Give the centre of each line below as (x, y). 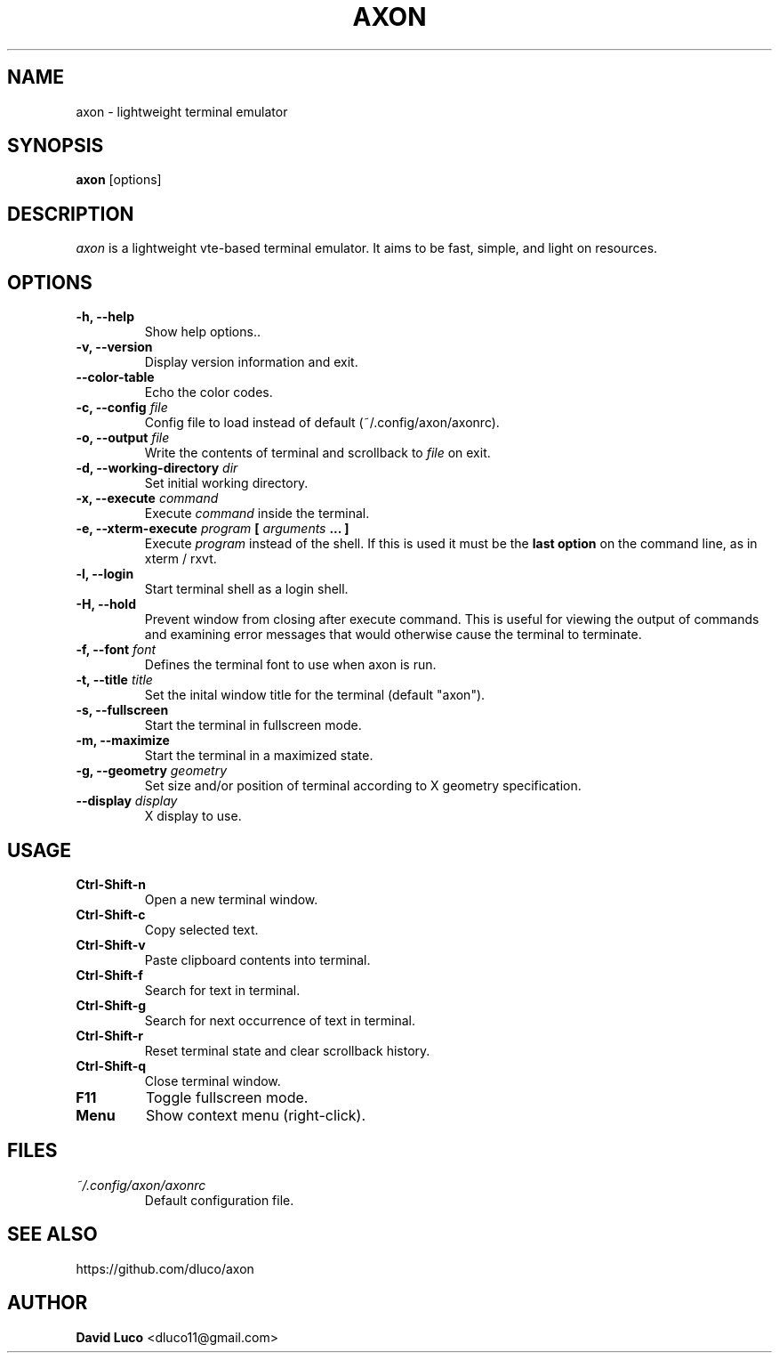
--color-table (115, 377)
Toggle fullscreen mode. (227, 1097)
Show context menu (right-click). (256, 1115)
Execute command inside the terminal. (257, 514)
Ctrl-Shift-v (111, 944)
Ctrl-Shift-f (109, 975)
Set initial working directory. (226, 483)
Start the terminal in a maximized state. (259, 756)
